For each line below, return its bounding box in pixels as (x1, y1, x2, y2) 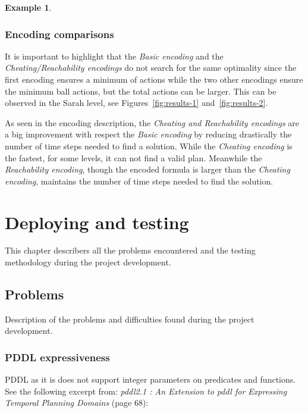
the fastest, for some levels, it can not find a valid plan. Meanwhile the (5, 151, 262, 164)
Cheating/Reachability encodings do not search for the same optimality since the (5, 61, 297, 74)
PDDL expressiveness (5, 349, 110, 364)
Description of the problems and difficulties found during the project (5, 312, 254, 325)
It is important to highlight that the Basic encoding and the (5, 49, 224, 62)
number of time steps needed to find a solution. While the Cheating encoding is (5, 139, 293, 152)
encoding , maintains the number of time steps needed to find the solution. (5, 174, 274, 187)
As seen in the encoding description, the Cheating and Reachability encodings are (5, 116, 299, 129)
